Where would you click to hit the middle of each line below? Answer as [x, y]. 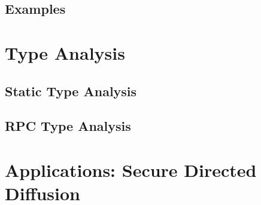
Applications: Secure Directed [131, 169]
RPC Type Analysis [68, 126]
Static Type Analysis [71, 91]
